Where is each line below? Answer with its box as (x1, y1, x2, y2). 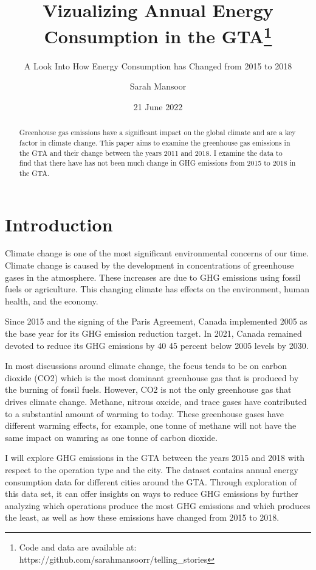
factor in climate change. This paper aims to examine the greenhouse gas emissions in (19, 137, 290, 147)
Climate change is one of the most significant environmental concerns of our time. (5, 247, 309, 259)
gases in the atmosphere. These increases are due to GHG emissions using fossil (5, 270, 301, 283)
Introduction (5, 211, 113, 236)
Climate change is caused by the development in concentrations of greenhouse (5, 259, 294, 272)
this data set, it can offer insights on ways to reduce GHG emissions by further (5, 487, 298, 500)
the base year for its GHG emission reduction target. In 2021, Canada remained (5, 327, 302, 339)
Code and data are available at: (19, 540, 137, 553)
